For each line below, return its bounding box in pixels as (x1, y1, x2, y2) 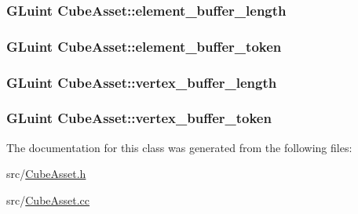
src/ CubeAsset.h (6, 165, 86, 182)
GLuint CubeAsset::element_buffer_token (6, 36, 282, 56)
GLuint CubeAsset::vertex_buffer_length (6, 72, 277, 92)
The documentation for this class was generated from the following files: (6, 139, 353, 155)
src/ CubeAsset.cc (6, 191, 90, 208)
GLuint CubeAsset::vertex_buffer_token (6, 108, 272, 128)
